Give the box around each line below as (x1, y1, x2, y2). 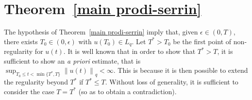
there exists (4, 36, 38, 46)
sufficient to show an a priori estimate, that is (4, 55, 141, 66)
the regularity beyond (4, 77, 68, 87)
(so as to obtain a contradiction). (78, 86, 177, 96)
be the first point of (173, 36, 232, 46)
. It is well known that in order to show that (63, 46, 196, 56)
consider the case (4, 86, 54, 96)
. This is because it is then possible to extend (113, 65, 248, 75)
